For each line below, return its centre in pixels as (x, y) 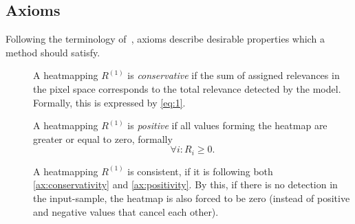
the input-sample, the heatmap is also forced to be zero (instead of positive (192, 198)
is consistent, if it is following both (200, 171)
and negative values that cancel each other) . (126, 211)
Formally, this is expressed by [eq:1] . (109, 102)
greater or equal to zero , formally (103, 138)
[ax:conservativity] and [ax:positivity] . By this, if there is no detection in (185, 184)
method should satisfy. (53, 52)
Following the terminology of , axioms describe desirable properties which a (165, 39)
